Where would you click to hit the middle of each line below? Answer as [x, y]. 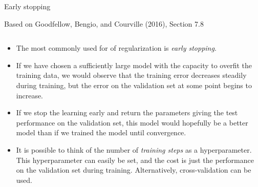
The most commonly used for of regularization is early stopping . [116, 48]
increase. [30, 95]
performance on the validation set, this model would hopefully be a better [132, 122]
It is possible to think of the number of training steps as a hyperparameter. [134, 149]
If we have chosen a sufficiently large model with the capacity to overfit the [134, 65]
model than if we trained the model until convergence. [101, 132]
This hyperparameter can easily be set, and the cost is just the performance [135, 160]
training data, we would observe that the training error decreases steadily [131, 75]
